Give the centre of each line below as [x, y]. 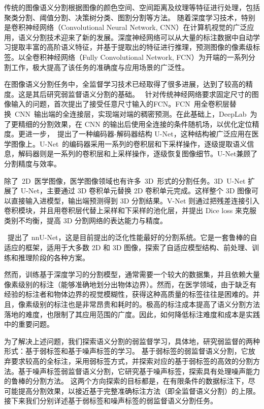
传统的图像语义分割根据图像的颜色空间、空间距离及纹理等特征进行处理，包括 [132, 7]
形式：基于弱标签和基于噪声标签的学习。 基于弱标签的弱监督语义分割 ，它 [126, 351]
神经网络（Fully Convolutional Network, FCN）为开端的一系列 [147, 57]
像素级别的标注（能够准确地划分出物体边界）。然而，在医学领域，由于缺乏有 [130, 284]
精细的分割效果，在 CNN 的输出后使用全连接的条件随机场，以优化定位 [135, 124]
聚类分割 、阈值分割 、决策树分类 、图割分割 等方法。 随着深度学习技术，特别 [130, 17]
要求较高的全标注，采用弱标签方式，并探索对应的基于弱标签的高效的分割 [132, 361]
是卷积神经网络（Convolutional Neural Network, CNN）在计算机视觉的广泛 [126, 27]
